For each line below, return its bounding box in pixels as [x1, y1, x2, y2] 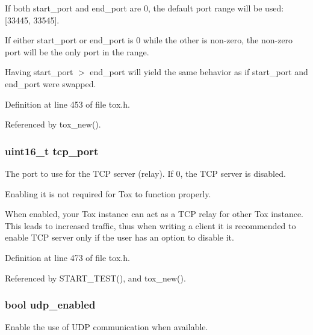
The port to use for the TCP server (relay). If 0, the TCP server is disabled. [5, 167, 286, 179]
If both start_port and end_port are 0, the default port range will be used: [5, 2, 284, 14]
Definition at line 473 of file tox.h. [5, 251, 130, 263]
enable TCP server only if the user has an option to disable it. [5, 231, 234, 244]
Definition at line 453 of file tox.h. [5, 97, 130, 110]
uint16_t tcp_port [5, 143, 99, 158]
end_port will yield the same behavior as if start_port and [90, 66, 308, 78]
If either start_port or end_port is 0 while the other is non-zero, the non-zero [5, 34, 293, 46]
